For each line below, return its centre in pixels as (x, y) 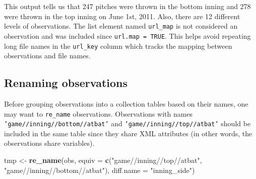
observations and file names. (47, 56)
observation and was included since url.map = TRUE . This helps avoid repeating (127, 35)
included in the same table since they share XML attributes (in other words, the (128, 133)
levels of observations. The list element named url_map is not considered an (121, 26)
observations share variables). (49, 143)
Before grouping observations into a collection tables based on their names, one (126, 103)
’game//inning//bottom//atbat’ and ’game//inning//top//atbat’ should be (127, 123)
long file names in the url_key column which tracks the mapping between (118, 46)
